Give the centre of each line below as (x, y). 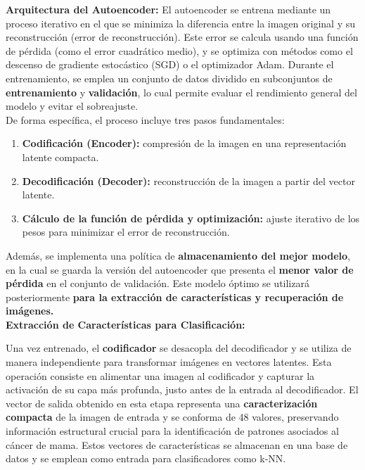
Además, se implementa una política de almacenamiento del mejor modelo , (178, 255)
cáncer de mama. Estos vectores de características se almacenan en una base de (177, 444)
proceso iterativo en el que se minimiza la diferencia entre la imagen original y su (180, 23)
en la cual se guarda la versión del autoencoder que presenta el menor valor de (180, 269)
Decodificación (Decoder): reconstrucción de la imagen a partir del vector (188, 180)
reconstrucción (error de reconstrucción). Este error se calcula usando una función (182, 37)
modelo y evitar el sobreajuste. (72, 106)
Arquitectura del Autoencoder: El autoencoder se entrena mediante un (168, 9)
